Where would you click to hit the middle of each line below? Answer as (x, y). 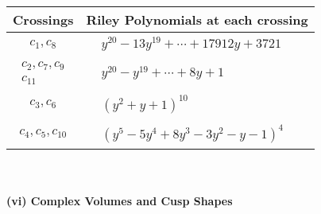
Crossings (43, 19)
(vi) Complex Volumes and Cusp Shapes (120, 201)
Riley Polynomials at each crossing (197, 19)
